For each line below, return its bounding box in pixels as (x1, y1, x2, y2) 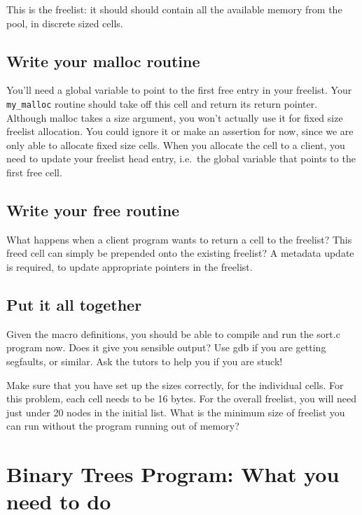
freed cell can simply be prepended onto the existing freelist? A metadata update (6, 246, 354, 260)
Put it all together (6, 293, 142, 315)
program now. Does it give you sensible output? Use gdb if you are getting (6, 340, 326, 355)
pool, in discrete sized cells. (6, 15, 123, 30)
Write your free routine (6, 199, 180, 220)
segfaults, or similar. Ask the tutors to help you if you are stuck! (6, 353, 283, 368)
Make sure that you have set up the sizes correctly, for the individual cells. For (6, 377, 344, 392)
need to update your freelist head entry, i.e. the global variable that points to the (6, 151, 356, 166)
